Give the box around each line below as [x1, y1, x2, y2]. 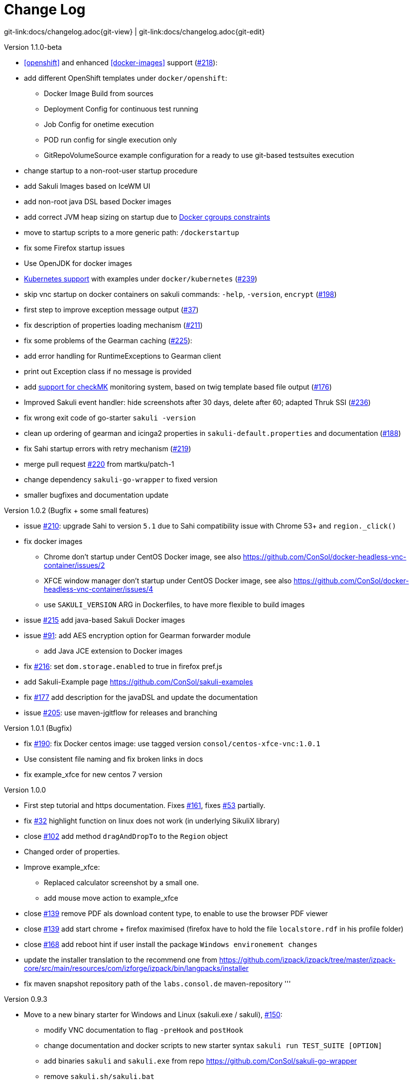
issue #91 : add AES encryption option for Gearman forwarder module [24, 631, 251, 640]
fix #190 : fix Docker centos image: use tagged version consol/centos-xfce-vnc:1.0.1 [24, 739, 320, 748]
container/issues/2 [44, 560, 105, 569]
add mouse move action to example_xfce [44, 893, 178, 902]
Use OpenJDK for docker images [24, 259, 132, 268]
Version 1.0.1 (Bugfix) [4, 723, 72, 732]
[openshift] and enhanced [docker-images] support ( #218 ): [24, 58, 218, 67]
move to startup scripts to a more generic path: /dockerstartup [24, 228, 239, 237]
